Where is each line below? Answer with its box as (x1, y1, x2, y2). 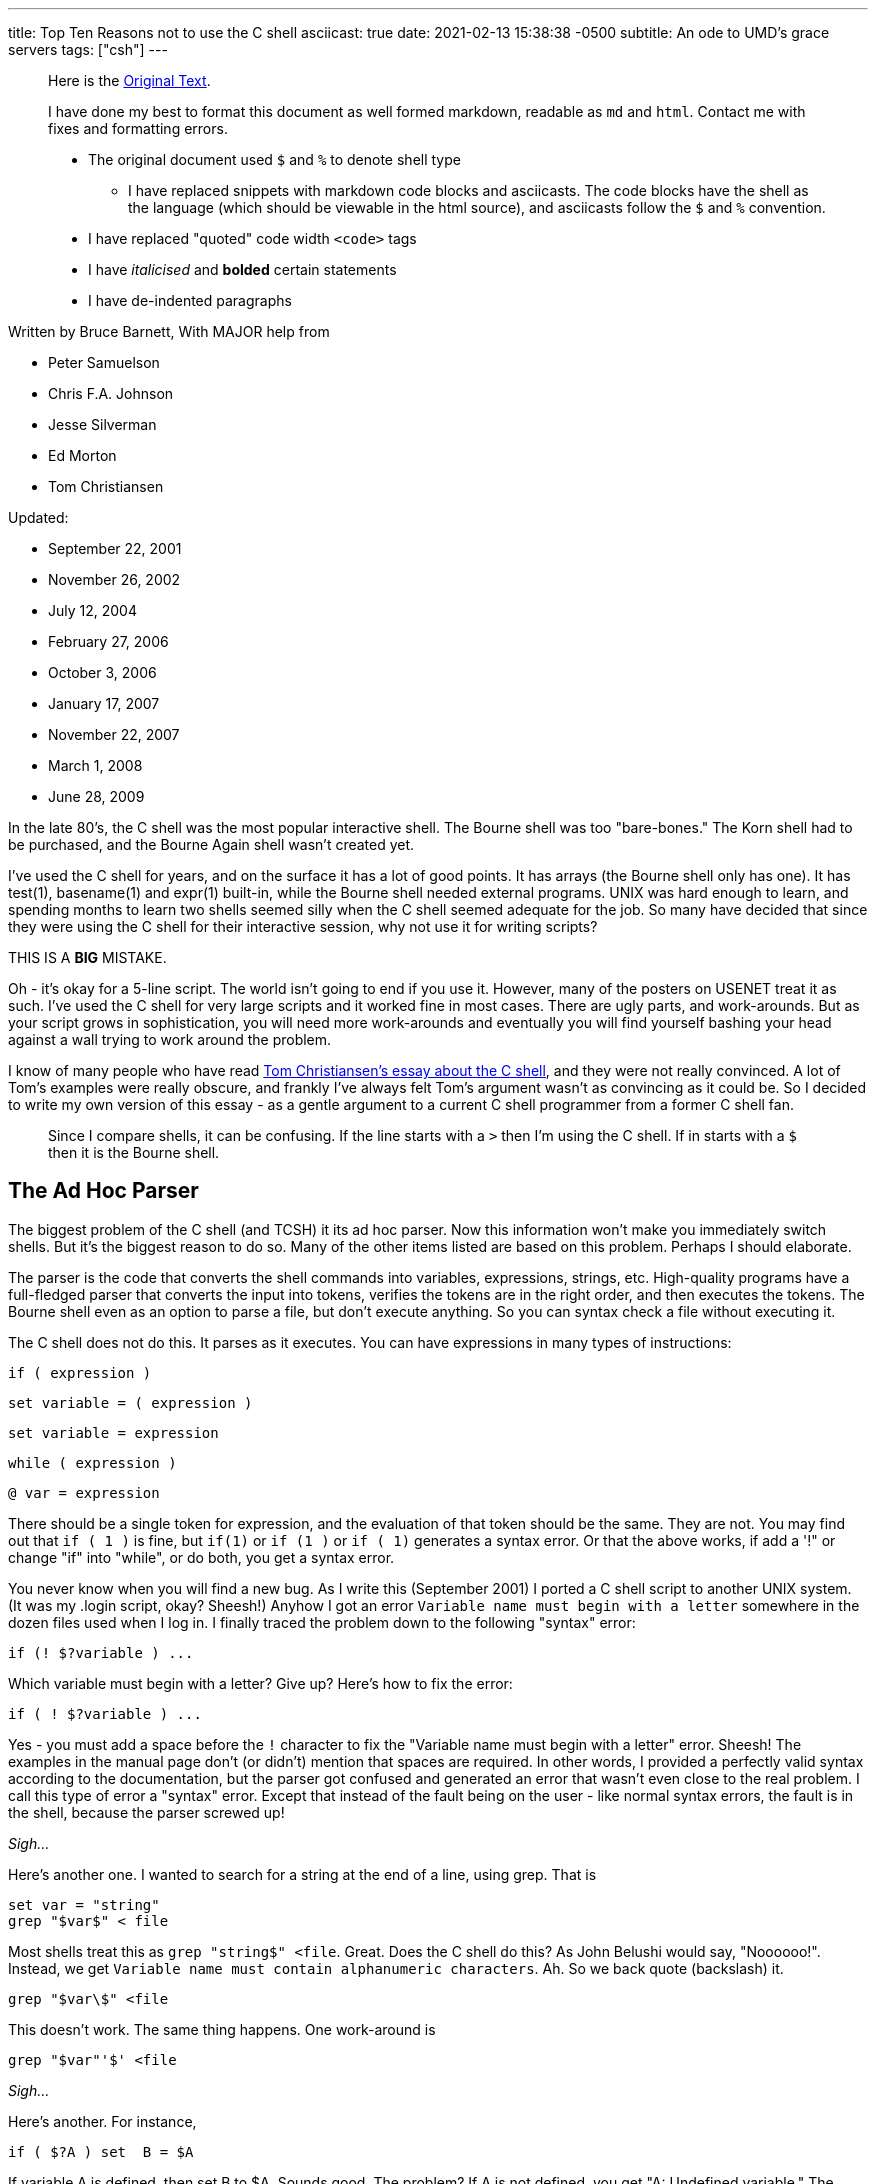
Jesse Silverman (48, 416, 157, 433)
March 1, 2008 (48, 757, 143, 774)
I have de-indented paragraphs (88, 292, 292, 309)
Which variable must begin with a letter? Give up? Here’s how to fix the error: (8, 1674, 513, 1692)
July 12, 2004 (48, 602, 137, 619)
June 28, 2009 (48, 788, 145, 805)
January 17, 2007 (48, 695, 160, 712)
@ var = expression (8, 1484, 160, 1501)
